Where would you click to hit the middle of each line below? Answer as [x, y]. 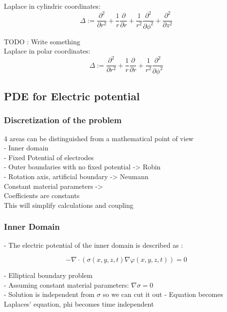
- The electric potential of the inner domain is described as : [94, 245]
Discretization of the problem [63, 120]
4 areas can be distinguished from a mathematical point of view [99, 138]
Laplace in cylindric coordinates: [52, 6]
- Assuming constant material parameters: [67, 284]
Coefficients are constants [42, 195]
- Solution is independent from [49, 294]
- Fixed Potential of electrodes [49, 157]
